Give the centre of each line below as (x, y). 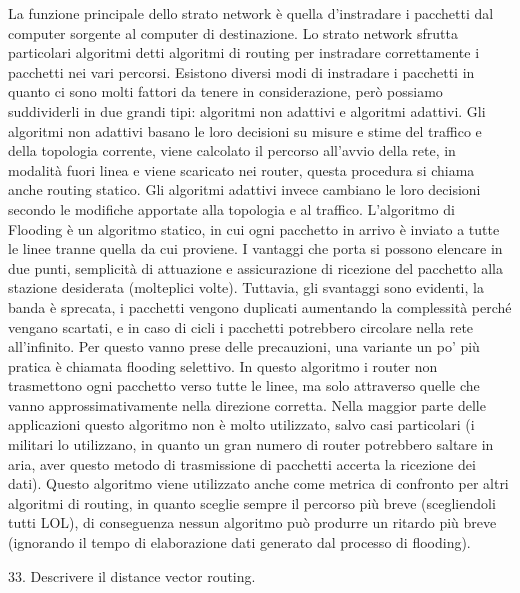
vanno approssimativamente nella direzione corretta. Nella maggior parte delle (247, 404)
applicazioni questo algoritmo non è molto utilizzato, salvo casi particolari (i (241, 424)
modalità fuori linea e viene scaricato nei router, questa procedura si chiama (241, 169)
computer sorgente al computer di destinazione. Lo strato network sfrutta (233, 32)
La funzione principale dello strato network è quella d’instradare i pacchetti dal (251, 13)
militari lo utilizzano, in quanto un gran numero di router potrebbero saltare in (251, 444)
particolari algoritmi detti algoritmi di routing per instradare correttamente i (244, 52)
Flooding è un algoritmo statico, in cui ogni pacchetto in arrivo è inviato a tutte (254, 228)
